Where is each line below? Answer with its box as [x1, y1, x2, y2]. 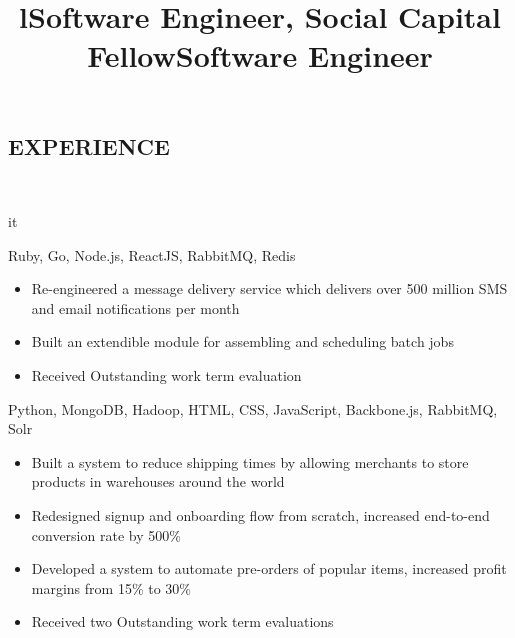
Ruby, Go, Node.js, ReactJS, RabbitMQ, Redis [8, 244, 296, 265]
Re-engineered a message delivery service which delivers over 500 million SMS [31, 278, 508, 299]
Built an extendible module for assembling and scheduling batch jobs [31, 331, 454, 352]
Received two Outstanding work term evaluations [31, 611, 334, 632]
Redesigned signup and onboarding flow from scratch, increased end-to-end [31, 504, 490, 525]
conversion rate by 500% [31, 524, 181, 545]
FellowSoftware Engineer [87, 35, 433, 76]
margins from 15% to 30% [31, 577, 191, 598]
